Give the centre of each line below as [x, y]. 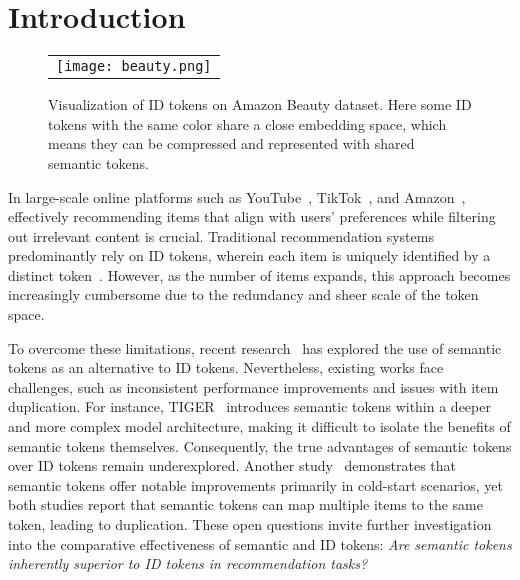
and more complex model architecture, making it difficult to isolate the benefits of [259, 426]
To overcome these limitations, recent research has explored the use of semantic [255, 347]
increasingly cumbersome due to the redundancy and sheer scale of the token [243, 294]
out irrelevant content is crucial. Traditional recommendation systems [221, 235]
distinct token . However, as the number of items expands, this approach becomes [259, 274]
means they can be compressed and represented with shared [231, 143]
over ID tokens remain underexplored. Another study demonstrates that [232, 465]
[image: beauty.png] [134, 66]
